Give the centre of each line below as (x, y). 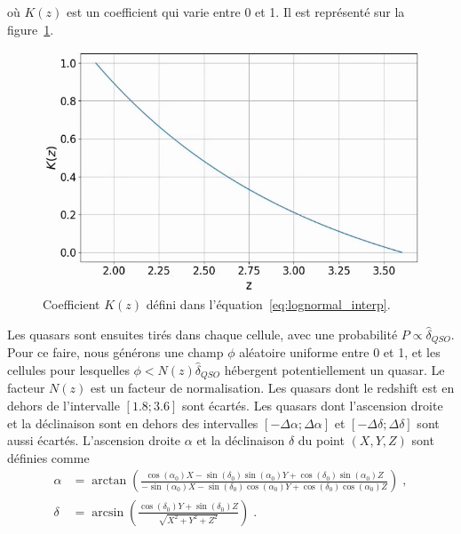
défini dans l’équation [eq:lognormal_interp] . (268, 304)
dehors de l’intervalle (64, 406)
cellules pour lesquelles (68, 370)
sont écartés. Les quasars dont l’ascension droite (312, 406)
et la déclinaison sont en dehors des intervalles (133, 422)
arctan (109, 481)
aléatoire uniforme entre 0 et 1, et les (340, 352)
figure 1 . (31, 29)
